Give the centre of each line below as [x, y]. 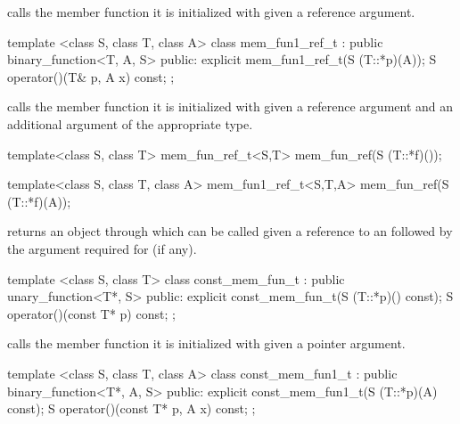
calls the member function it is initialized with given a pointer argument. [206, 343]
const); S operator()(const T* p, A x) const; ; [131, 408]
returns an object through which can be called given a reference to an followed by [230, 231]
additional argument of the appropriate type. [130, 123]
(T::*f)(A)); [39, 201]
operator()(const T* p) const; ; [91, 313]
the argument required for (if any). [102, 248]
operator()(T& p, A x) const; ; [91, 76]
